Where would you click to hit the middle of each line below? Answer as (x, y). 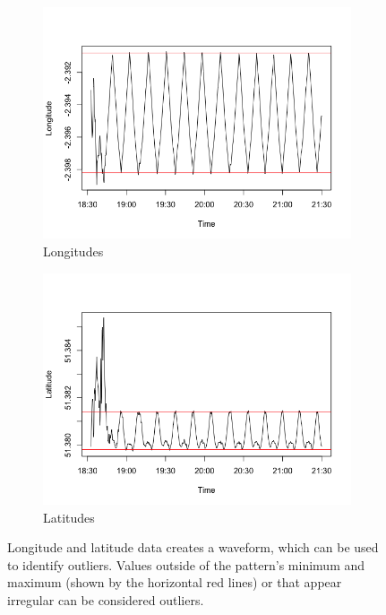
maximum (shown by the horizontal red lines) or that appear (175, 582)
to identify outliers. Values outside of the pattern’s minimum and (186, 564)
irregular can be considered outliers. (106, 599)
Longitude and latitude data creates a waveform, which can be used (193, 547)
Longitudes (73, 251)
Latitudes (69, 517)
